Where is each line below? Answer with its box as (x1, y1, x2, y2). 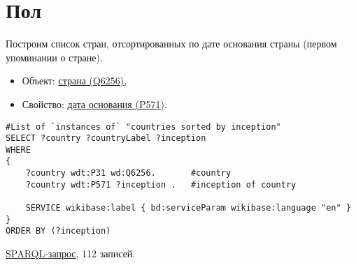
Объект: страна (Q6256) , (22, 73, 127, 88)
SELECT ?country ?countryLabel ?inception (6, 133, 206, 144)
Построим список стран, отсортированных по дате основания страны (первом (6, 36, 337, 51)
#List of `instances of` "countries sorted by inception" (6, 121, 281, 132)
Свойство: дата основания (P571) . (22, 96, 167, 111)
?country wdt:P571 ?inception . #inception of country (25, 179, 297, 190)
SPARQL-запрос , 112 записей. (6, 246, 136, 261)
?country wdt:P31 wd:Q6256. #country (25, 168, 232, 179)
